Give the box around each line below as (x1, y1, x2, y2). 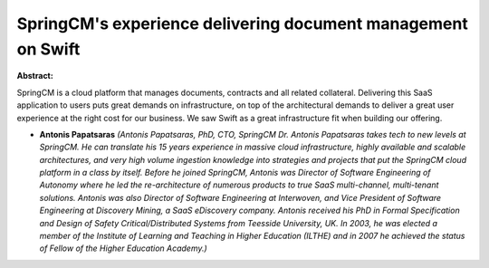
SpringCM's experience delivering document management (16, 14, 468, 33)
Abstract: (16, 71, 53, 81)
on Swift (16, 39, 81, 59)
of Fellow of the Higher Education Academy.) (39, 243, 207, 254)
